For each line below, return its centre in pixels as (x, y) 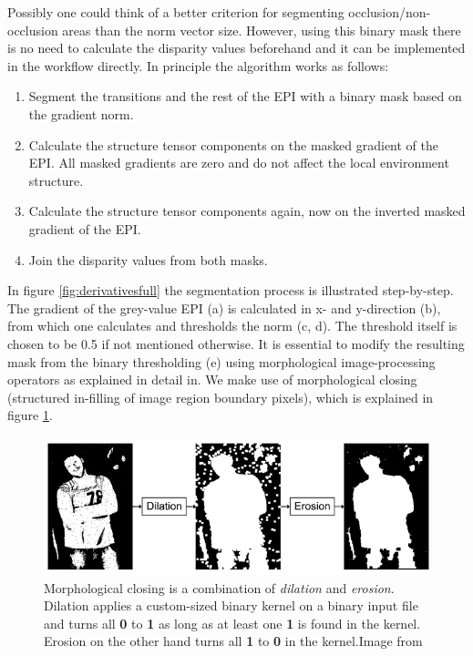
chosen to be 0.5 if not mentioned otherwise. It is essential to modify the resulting (236, 343)
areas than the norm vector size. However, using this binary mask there (262, 30)
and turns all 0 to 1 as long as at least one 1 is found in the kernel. (232, 623)
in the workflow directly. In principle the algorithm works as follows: (198, 65)
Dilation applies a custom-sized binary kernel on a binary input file (231, 605)
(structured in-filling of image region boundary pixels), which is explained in (221, 397)
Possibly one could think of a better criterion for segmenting (176, 12)
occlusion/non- (390, 12)
